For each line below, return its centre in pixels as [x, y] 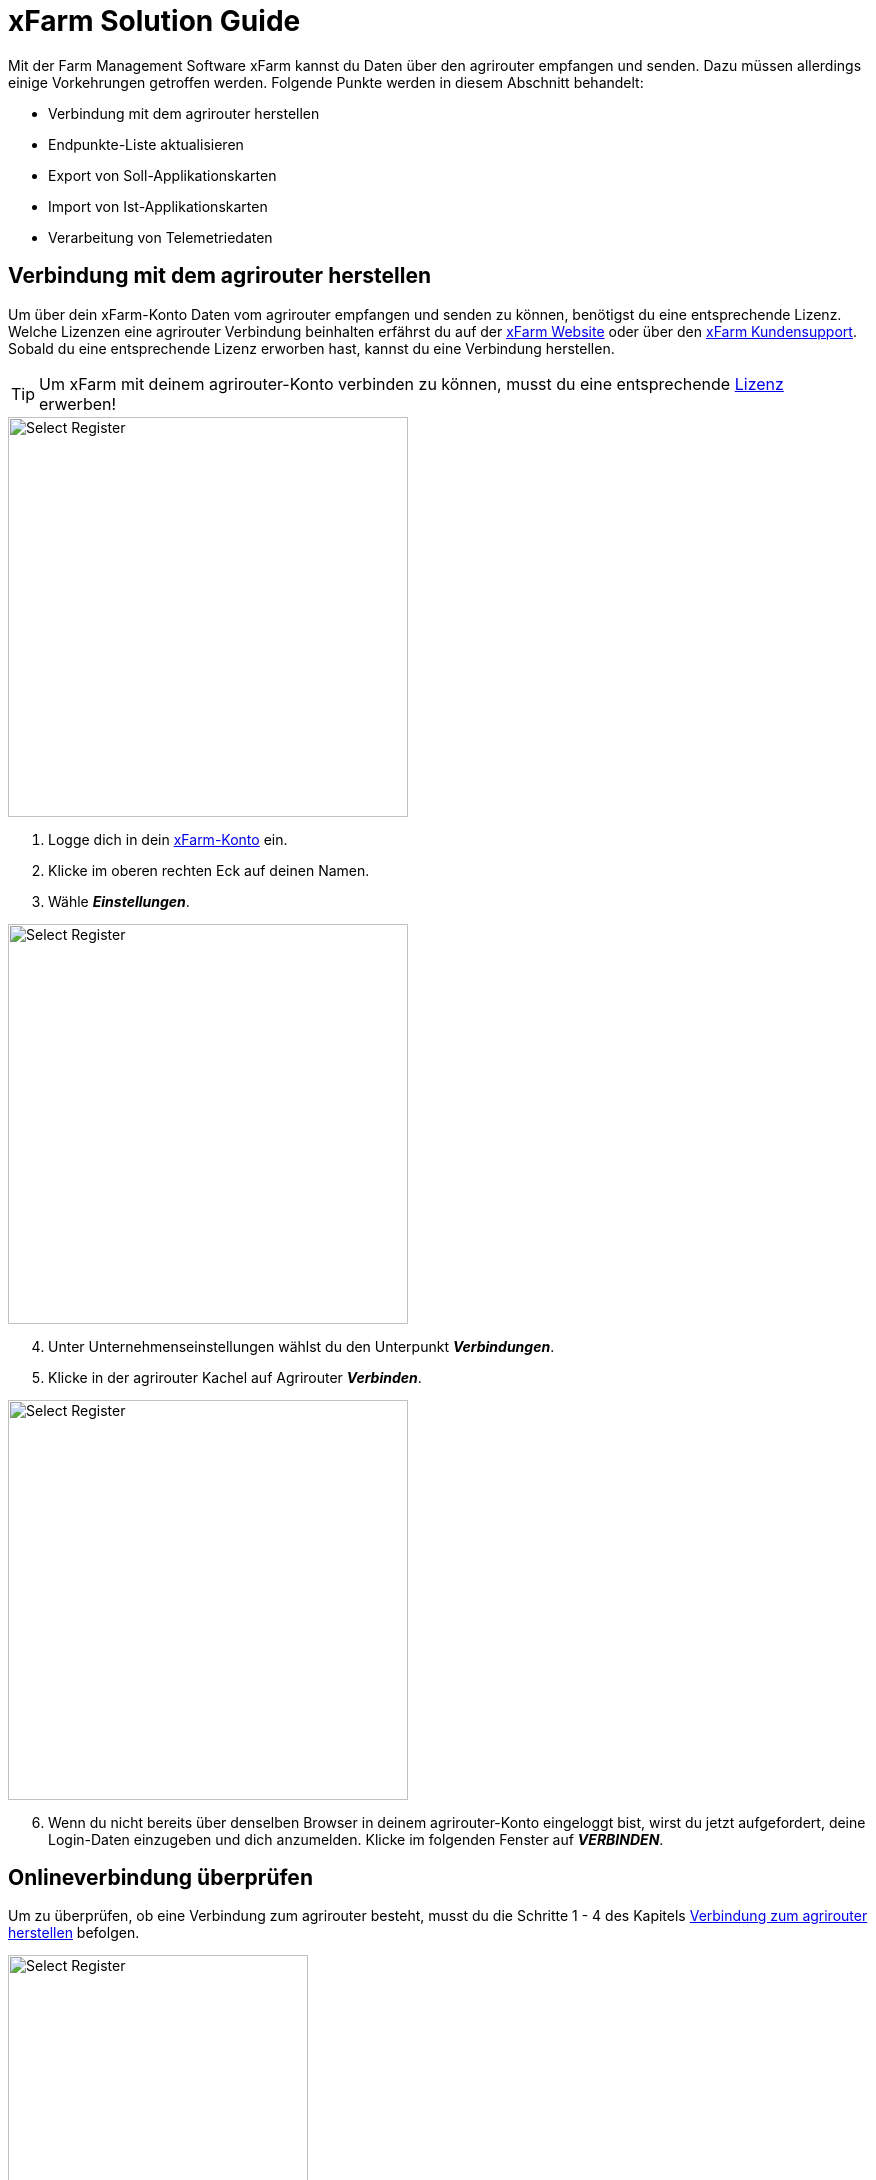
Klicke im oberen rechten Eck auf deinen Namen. [209, 870]
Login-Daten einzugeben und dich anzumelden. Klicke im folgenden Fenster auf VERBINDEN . [356, 1839]
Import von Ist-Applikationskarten [158, 206]
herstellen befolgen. [74, 1933]
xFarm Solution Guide [154, 21]
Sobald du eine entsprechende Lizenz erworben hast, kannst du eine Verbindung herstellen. [311, 348]
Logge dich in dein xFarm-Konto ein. [168, 839]
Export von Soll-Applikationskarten [162, 175]
